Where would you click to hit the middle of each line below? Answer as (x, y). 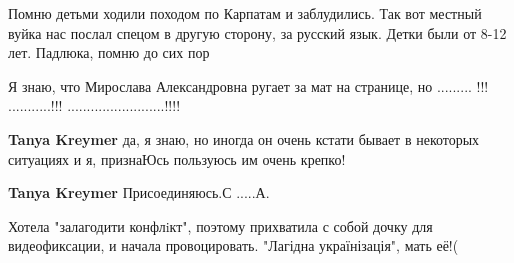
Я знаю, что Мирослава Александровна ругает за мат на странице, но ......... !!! (248, 85)
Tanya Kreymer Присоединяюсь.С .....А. (139, 192)
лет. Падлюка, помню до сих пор (109, 52)
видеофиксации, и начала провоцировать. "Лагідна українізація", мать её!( (233, 245)
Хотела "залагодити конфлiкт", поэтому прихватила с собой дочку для (220, 225)
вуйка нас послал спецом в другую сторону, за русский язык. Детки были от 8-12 (257, 32)
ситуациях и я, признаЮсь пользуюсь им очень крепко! (177, 158)
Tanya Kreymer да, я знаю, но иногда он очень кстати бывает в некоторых (244, 138)
